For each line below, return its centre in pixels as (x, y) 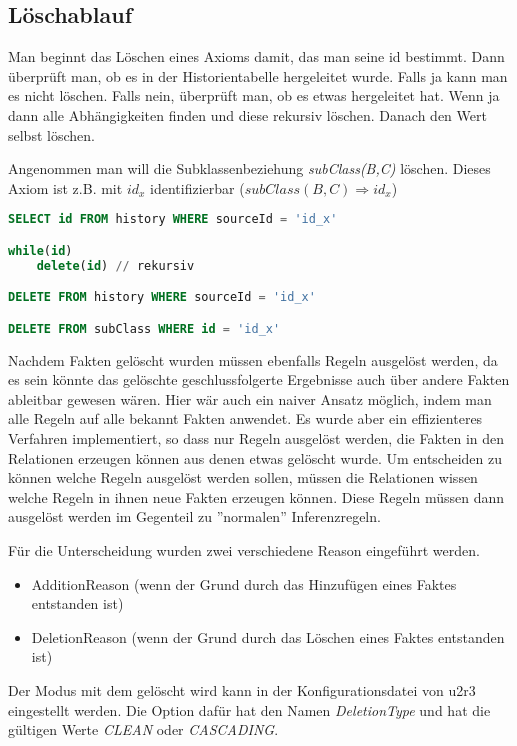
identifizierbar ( (197, 187)
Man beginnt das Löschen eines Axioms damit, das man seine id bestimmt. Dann (256, 56)
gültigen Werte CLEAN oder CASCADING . (143, 729)
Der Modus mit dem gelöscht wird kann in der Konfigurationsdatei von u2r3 (242, 690)
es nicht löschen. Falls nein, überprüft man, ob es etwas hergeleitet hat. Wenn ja (254, 95)
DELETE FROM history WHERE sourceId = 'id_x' (162, 297)
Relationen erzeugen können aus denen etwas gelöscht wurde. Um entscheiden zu (255, 457)
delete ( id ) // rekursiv (115, 265)
